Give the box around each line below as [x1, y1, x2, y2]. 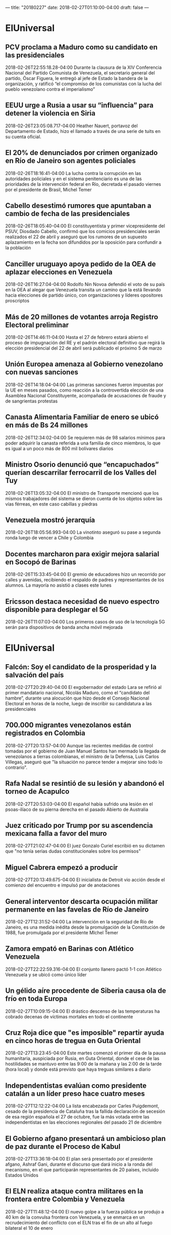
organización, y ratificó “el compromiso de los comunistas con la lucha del [5, 81, 162, 87]
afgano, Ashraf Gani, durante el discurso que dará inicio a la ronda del [5, 1161, 153, 1167]
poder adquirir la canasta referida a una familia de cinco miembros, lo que [5, 440, 161, 446]
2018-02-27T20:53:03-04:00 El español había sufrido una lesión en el [5, 801, 153, 807]
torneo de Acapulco [5, 787, 70, 796]
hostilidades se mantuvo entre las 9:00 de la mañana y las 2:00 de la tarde [5, 1061, 162, 1067]
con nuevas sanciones [5, 368, 79, 377]
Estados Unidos [5, 1172, 39, 1179]
